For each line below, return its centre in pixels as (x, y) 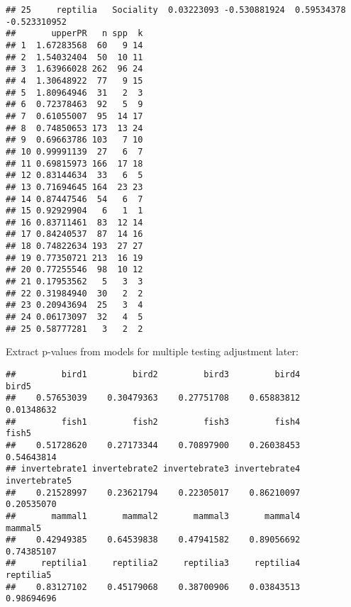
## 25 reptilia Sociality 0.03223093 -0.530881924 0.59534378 (176, 10)
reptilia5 (29, 575)
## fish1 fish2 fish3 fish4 (153, 422)
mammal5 (24, 528)
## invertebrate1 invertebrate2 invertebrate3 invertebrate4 (153, 469)
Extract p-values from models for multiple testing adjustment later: (152, 351)
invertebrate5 (39, 480)
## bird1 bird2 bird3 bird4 (153, 374)
